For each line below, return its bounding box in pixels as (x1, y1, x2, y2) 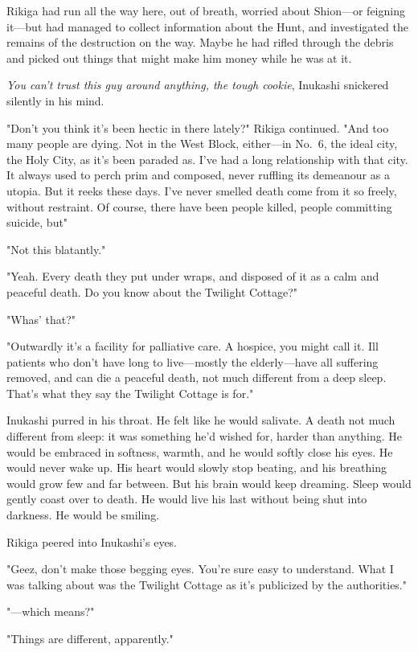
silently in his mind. (6, 92, 104, 109)
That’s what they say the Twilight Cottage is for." (6, 384, 254, 401)
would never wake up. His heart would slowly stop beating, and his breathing (6, 459, 387, 476)
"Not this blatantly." (6, 240, 106, 257)
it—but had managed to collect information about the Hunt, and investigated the (6, 18, 408, 35)
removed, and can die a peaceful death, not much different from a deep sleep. (6, 369, 387, 386)
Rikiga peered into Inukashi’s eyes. (6, 533, 178, 550)
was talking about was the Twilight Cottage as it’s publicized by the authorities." (6, 576, 407, 593)
